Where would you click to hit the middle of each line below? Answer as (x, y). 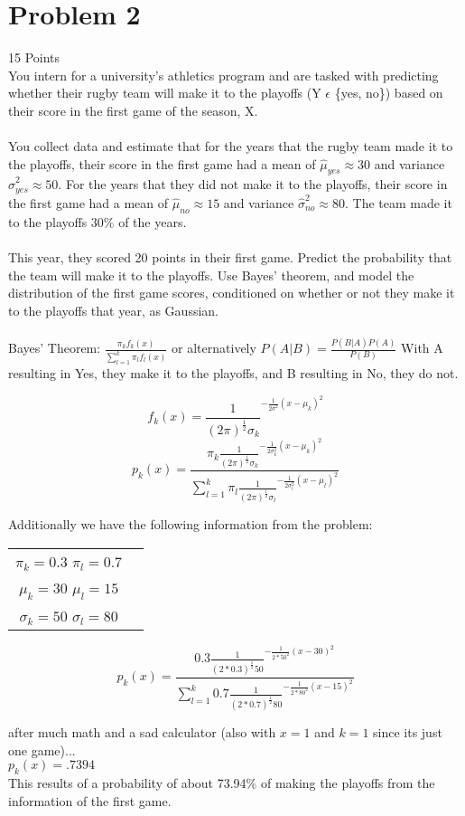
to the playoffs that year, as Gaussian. (113, 310)
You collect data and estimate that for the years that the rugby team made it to (231, 146)
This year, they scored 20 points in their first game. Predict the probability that (230, 256)
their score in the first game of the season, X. (133, 110)
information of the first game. (90, 800)
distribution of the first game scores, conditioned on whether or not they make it (232, 293)
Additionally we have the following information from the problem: (191, 524)
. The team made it (398, 202)
